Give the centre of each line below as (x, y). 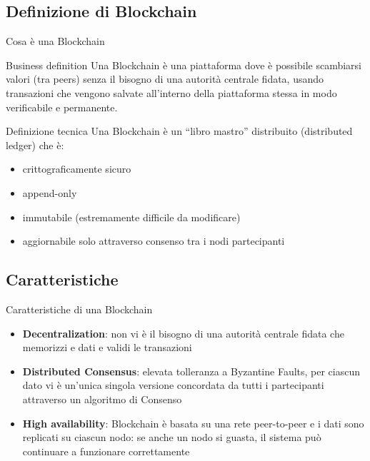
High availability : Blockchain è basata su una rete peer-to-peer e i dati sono (193, 423)
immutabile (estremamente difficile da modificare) (131, 217)
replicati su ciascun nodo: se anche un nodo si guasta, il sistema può (172, 437)
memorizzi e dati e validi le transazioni (107, 347)
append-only (50, 192)
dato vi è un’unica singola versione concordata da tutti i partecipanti (173, 385)
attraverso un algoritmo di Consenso (102, 399)
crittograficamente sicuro (77, 169)
